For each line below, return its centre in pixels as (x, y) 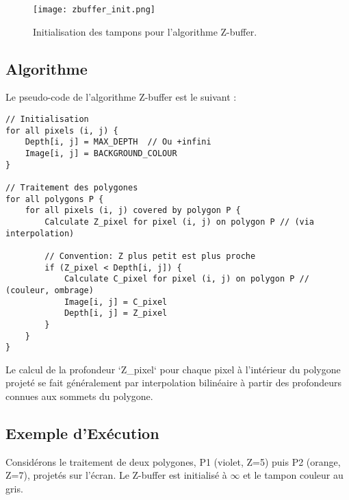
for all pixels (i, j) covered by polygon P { (133, 211)
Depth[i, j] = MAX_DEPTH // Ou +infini (118, 142)
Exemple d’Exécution (82, 433)
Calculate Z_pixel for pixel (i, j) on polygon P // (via (180, 222)
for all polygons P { (55, 199)
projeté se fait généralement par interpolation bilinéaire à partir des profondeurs (174, 383)
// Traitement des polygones (72, 187)
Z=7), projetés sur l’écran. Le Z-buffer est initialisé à (116, 475)
